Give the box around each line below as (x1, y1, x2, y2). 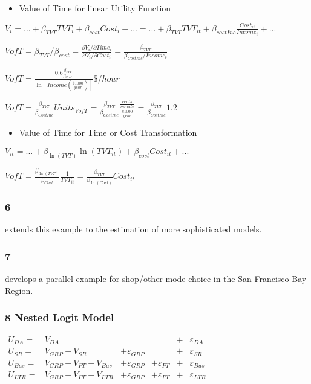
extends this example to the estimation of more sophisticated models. (5, 223, 262, 235)
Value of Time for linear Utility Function (19, 2, 171, 14)
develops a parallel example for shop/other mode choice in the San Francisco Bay (5, 272, 307, 285)
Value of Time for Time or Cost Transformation (19, 126, 197, 139)
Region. (5, 284, 33, 296)
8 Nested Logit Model (5, 310, 114, 325)
